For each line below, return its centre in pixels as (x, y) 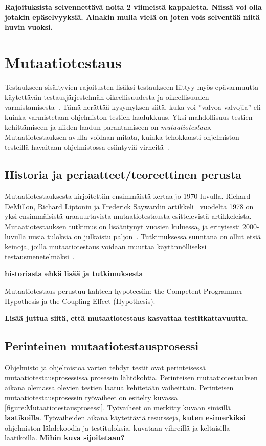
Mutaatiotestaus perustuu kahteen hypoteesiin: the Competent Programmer (124, 291)
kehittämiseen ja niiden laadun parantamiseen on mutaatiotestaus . (108, 127)
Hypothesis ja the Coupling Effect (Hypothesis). (80, 301)
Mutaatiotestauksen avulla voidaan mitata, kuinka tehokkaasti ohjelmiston (122, 137)
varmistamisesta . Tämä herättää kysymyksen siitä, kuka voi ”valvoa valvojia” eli (133, 107)
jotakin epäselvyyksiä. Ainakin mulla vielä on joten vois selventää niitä (132, 17)
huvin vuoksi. (29, 27)
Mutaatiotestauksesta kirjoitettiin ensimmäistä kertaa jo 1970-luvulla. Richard (128, 196)
